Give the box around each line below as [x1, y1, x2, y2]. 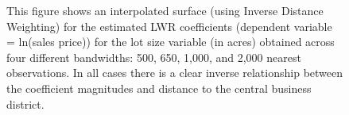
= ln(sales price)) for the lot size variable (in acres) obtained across [6, 33, 335, 50]
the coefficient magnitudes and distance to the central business [6, 79, 312, 96]
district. [6, 95, 45, 112]
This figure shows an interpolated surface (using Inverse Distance [6, 2, 324, 18]
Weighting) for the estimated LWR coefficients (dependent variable [6, 17, 332, 34]
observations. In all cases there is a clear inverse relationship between [6, 64, 343, 81]
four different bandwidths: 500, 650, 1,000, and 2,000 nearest [6, 48, 301, 65]
